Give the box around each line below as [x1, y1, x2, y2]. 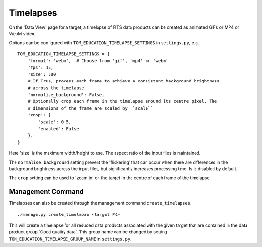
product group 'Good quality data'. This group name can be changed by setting [9, 229, 167, 235]
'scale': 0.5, [38, 119, 72, 125]
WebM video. [9, 31, 36, 36]
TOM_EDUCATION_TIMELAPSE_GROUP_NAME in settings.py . [9, 236, 131, 242]
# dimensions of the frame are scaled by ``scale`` [27, 105, 153, 111]
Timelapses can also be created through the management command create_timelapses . [9, 200, 192, 206]
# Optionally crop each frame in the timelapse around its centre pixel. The [27, 99, 217, 104]
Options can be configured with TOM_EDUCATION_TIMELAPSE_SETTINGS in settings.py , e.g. [9, 40, 199, 46]
